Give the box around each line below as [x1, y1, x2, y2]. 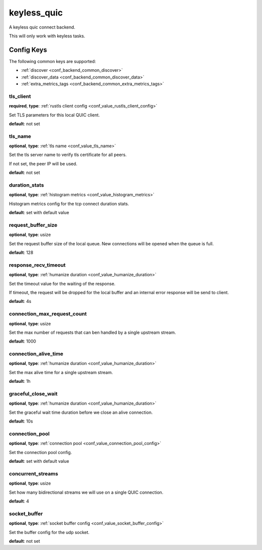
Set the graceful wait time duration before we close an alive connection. [9, 409, 153, 415]
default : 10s [9, 418, 33, 424]
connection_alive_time [9, 350, 64, 357]
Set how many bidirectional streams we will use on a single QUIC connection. [9, 489, 164, 495]
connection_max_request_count [9, 311, 87, 317]
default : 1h [9, 378, 31, 384]
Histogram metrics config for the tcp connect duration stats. [9, 201, 130, 206]
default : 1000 [9, 338, 36, 344]
